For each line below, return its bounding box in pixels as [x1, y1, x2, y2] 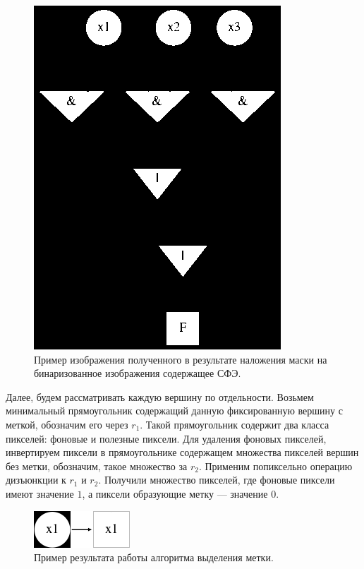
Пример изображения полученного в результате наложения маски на [34, 352, 327, 366]
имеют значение [6, 486, 74, 501]
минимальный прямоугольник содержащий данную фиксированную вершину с [6, 403, 343, 418]
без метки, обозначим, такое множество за [6, 458, 188, 473]
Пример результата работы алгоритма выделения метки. [34, 550, 274, 565]
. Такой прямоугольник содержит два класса [140, 417, 329, 431]
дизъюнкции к [6, 472, 66, 487]
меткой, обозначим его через [6, 417, 128, 431]
